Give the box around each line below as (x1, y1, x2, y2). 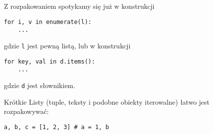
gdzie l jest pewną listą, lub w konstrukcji (4, 40, 131, 50)
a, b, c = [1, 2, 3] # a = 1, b (4, 123, 109, 131)
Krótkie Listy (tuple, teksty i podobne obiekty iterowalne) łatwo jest (4, 96, 210, 107)
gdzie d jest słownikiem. (4, 80, 75, 90)
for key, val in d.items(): (4, 58, 95, 65)
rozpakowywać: (4, 106, 49, 116)
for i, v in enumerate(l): (4, 18, 92, 25)
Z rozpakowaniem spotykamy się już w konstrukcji (4, 1, 155, 11)
